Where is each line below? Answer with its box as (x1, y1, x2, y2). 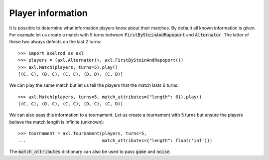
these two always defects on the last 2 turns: (9, 39, 102, 45)
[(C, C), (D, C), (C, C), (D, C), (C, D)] (18, 101, 124, 107)
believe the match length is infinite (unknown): (9, 119, 104, 125)
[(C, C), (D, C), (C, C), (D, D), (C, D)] (18, 71, 124, 77)
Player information (9, 7, 88, 18)
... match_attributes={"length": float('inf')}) (18, 138, 213, 143)
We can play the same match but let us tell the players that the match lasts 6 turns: (9, 82, 179, 88)
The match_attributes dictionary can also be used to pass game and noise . (9, 149, 171, 155)
